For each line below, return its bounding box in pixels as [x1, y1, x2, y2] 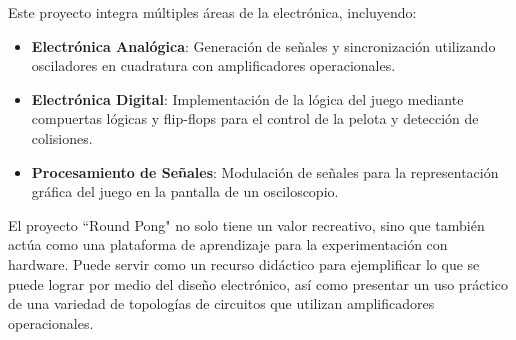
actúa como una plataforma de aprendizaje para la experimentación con [8, 234, 448, 255]
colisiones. [31, 127, 93, 148]
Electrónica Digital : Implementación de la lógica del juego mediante [31, 88, 464, 109]
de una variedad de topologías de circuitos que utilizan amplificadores [8, 293, 435, 314]
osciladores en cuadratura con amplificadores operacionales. [31, 55, 396, 76]
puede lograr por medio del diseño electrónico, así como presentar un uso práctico [8, 273, 508, 294]
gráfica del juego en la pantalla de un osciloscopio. [31, 181, 339, 202]
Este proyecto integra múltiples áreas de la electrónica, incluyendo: [8, 2, 417, 22]
